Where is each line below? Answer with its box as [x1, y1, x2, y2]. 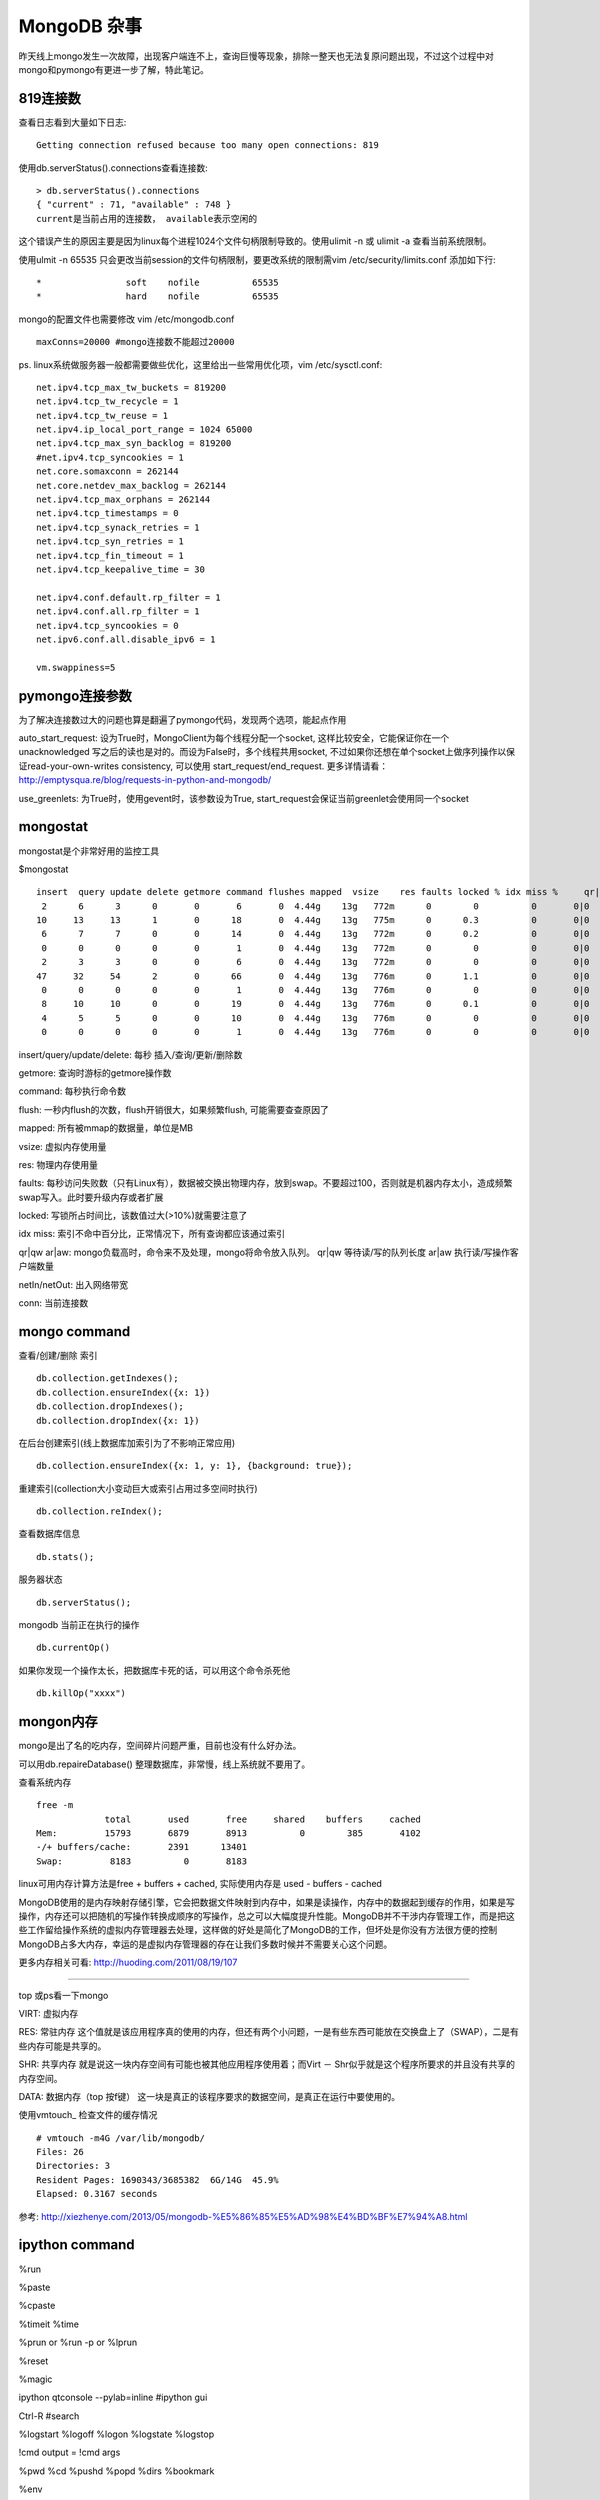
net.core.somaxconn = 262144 [36, 466, 179, 477]
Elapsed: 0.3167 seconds [36, 2188, 158, 2200]
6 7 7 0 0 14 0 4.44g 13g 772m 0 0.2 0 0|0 [41, 928, 590, 940]
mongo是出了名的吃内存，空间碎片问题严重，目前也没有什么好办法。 [18, 1740, 302, 1752]
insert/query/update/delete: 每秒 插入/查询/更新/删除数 [18, 1048, 243, 1060]
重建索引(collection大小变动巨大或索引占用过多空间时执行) [18, 1482, 259, 1494]
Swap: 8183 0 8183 [36, 1855, 248, 1867]
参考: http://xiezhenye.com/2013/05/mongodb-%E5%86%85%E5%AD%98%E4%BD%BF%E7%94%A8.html [18, 2210, 468, 2222]
